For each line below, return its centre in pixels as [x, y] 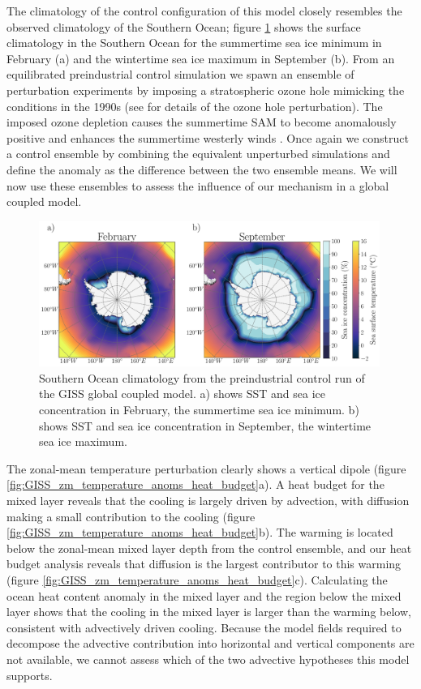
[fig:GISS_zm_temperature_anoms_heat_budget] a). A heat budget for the [195, 484]
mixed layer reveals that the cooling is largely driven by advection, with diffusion [208, 500]
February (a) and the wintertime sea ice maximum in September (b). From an [201, 58]
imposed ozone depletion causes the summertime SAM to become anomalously [202, 122]
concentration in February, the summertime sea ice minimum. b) [199, 410]
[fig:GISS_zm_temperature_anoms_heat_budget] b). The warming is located [200, 532]
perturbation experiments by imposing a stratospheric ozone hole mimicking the [206, 90]
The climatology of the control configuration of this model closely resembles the [204, 11]
